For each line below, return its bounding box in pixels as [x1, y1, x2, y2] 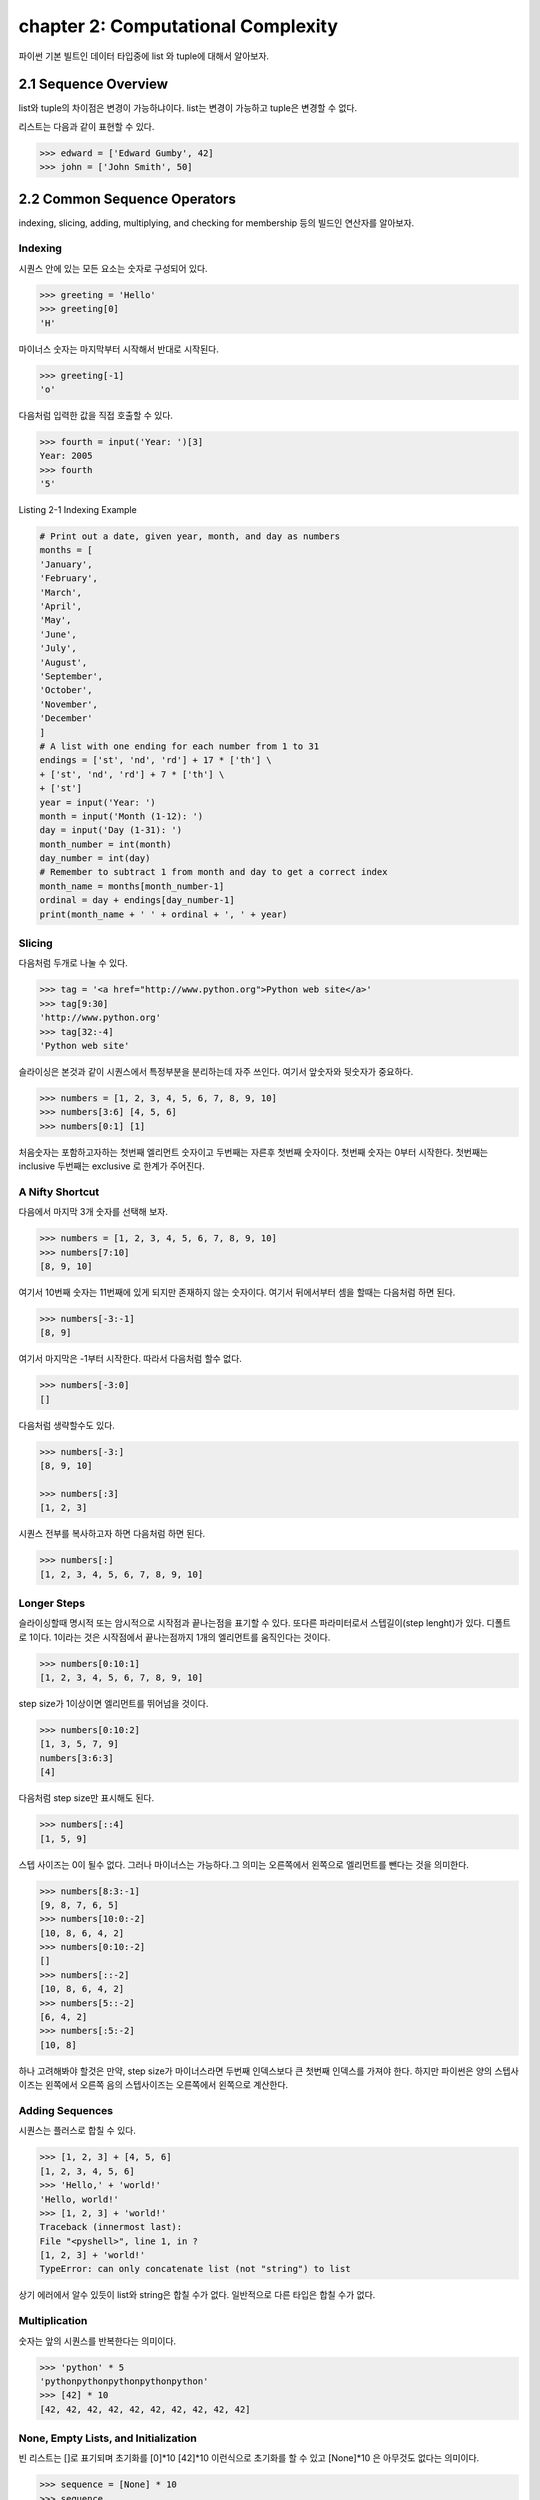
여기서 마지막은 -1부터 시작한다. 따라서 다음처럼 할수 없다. [18, 1353, 242, 1365]
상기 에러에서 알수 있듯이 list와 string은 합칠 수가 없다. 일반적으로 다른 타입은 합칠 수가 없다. [18, 2289, 376, 2301]
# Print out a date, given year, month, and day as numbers [39, 531, 341, 542]
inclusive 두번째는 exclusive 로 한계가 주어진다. [18, 1160, 205, 1172]
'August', [39, 656, 88, 668]
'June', [39, 628, 77, 640]
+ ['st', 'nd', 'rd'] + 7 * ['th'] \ [39, 768, 225, 780]
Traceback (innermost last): [39, 2221, 183, 2233]
